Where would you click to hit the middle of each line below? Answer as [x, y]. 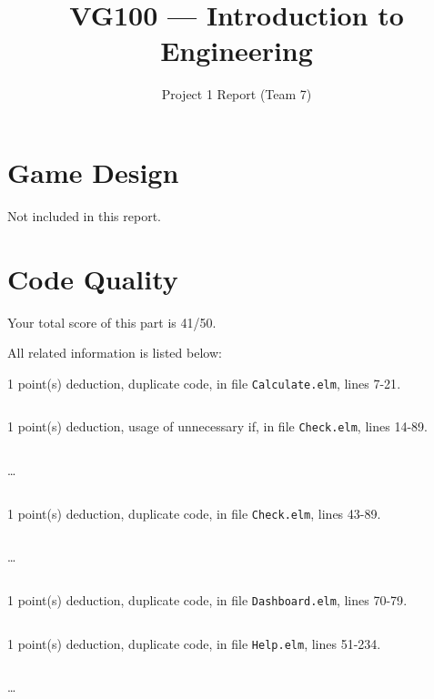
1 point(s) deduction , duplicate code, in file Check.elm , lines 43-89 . [194, 513]
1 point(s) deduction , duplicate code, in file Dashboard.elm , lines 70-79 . [207, 599]
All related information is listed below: [115, 353]
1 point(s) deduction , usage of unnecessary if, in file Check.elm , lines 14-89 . [217, 426]
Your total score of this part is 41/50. [112, 322]
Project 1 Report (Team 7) [237, 94]
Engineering [237, 51]
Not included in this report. [84, 215]
